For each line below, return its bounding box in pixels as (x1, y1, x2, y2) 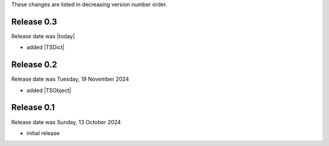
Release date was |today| (11, 32, 76, 39)
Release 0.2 (11, 59, 57, 70)
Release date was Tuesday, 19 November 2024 (11, 76, 129, 83)
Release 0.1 (11, 102, 55, 113)
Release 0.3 (11, 16, 57, 27)
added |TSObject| (26, 87, 71, 94)
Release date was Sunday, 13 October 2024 (11, 118, 121, 125)
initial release (26, 129, 60, 136)
